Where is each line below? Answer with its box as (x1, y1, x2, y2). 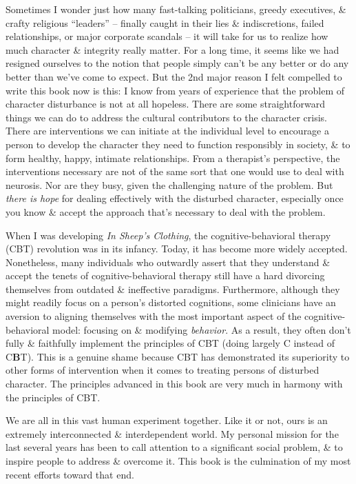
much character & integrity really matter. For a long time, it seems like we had (6, 42, 339, 57)
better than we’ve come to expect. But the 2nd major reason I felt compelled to (6, 69, 342, 83)
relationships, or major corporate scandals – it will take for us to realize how (6, 29, 328, 43)
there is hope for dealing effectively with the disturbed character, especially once (6, 191, 344, 205)
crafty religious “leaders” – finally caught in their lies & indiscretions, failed (6, 15, 324, 30)
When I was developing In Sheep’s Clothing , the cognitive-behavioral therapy (6, 228, 331, 242)
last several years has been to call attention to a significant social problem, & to (6, 440, 343, 454)
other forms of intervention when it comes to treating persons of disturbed (6, 363, 320, 377)
